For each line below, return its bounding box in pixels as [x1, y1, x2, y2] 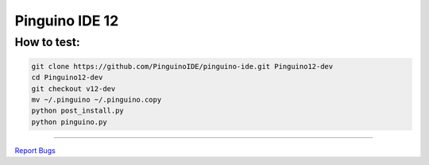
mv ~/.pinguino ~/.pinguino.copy [31, 95, 162, 104]
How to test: [14, 35, 81, 49]
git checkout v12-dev [31, 84, 116, 93]
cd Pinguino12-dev [31, 73, 103, 82]
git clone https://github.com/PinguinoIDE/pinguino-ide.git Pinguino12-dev [31, 62, 334, 71]
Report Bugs [14, 145, 56, 155]
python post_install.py [31, 106, 125, 115]
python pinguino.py [31, 117, 107, 126]
